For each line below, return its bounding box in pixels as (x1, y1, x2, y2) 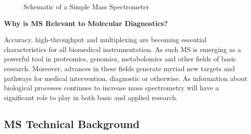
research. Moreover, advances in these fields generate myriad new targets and (4, 63, 235, 73)
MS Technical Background (4, 116, 140, 131)
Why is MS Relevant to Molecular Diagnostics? (4, 18, 168, 28)
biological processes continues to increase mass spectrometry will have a (4, 82, 219, 93)
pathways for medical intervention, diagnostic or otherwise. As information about (4, 73, 248, 83)
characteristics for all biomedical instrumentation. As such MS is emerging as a (4, 44, 241, 54)
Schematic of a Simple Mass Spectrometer (23, 1, 149, 11)
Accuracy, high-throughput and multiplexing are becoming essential (4, 34, 207, 45)
